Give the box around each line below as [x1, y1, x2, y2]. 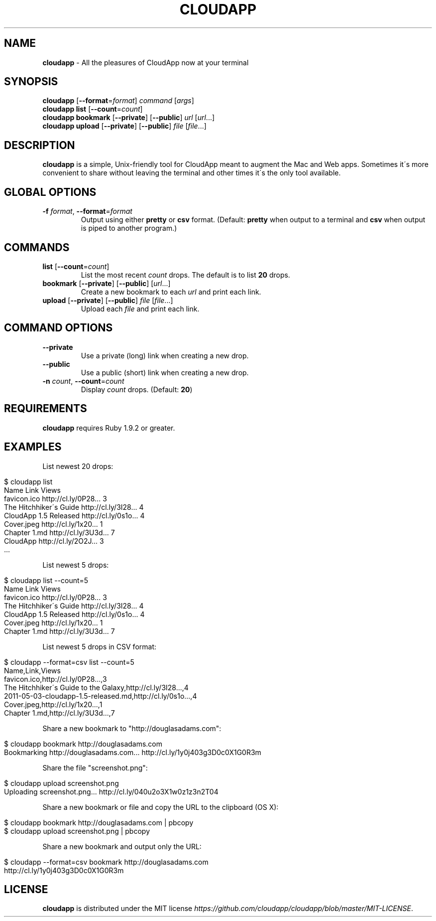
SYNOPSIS [4, 75, 58, 88]
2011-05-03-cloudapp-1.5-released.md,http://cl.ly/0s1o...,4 [4, 691, 197, 700]
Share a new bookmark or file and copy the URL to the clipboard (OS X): [42, 802, 279, 811]
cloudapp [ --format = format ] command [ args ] [42, 96, 194, 105]
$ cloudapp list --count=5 [4, 576, 89, 585]
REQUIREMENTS [4, 402, 87, 415]
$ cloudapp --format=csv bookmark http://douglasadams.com [4, 857, 209, 866]
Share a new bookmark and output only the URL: [42, 842, 202, 851]
